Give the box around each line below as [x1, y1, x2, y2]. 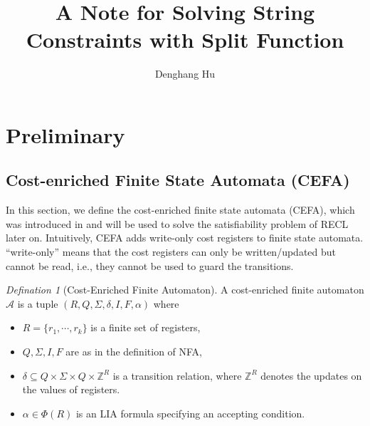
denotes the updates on [260, 368, 362, 383]
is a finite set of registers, [90, 320, 201, 335]
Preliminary [6, 120, 125, 149]
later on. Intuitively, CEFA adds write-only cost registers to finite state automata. [6, 230, 364, 245]
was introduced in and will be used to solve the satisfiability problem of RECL [6, 216, 349, 231]
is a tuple [17, 296, 58, 311]
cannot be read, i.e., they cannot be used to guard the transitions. [6, 258, 294, 273]
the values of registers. [22, 382, 120, 397]
